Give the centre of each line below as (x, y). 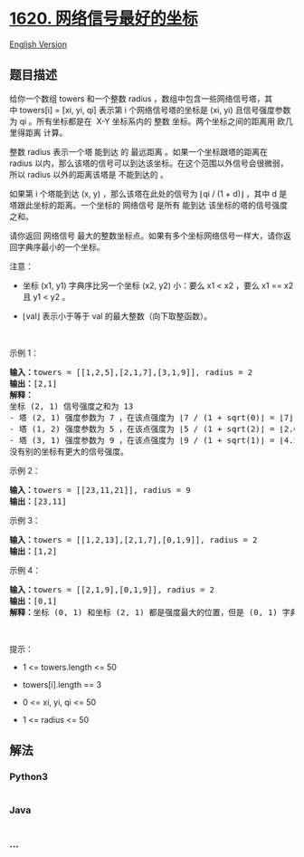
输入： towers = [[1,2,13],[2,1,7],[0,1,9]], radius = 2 (133, 539)
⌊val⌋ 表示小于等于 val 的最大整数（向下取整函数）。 (117, 316)
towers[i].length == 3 (62, 684)
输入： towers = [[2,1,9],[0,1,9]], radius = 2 (112, 589)
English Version (38, 44)
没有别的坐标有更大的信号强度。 (69, 451)
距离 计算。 (46, 132)
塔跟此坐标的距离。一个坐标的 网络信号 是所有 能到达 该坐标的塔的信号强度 (148, 205)
